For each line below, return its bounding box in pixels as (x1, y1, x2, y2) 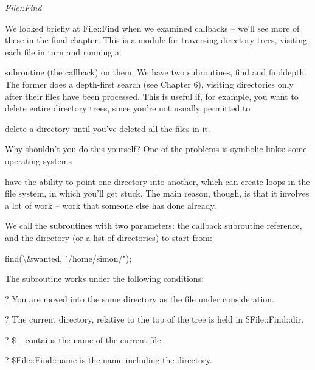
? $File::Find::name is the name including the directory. (5, 354, 212, 366)
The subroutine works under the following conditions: (5, 272, 204, 285)
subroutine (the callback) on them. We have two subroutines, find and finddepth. (5, 66, 307, 79)
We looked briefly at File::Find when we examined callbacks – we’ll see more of (5, 21, 300, 34)
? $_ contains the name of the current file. (5, 333, 164, 346)
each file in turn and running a (5, 45, 119, 58)
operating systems (5, 154, 72, 167)
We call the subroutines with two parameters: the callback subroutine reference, (5, 219, 302, 232)
